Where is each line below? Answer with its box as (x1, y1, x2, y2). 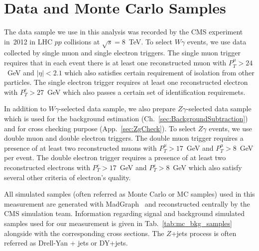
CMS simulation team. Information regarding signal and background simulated (4, 208, 245, 219)
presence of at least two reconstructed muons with (4, 142, 157, 153)
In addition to (4, 103, 47, 114)
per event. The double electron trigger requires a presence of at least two (4, 152, 226, 163)
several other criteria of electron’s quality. (4, 172, 131, 182)
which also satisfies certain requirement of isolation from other (64, 67, 255, 77)
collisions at (64, 36, 100, 46)
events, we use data (187, 36, 247, 46)
